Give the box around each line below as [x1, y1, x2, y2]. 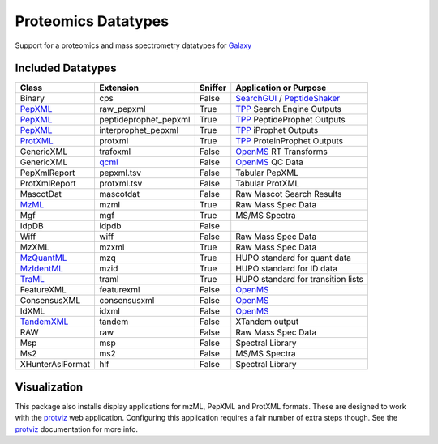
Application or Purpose [235, 82, 327, 93]
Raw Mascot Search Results [235, 189, 342, 200]
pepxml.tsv [99, 167, 142, 178]
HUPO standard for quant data [235, 252, 352, 263]
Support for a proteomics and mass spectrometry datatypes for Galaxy [15, 41, 252, 50]
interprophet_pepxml [99, 125, 178, 136]
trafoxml [99, 146, 131, 157]
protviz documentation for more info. [15, 424, 138, 433]
